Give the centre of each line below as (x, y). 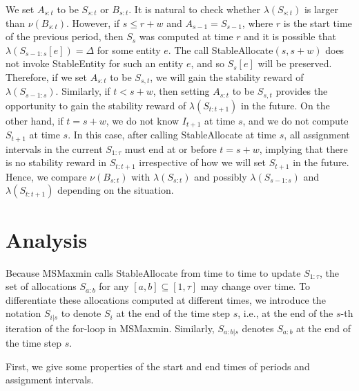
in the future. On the (285, 105)
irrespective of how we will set (202, 162)
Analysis (47, 239)
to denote (81, 313)
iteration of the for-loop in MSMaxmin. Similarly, (110, 328)
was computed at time (186, 36)
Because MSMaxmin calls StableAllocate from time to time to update (153, 272)
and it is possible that (290, 36)
